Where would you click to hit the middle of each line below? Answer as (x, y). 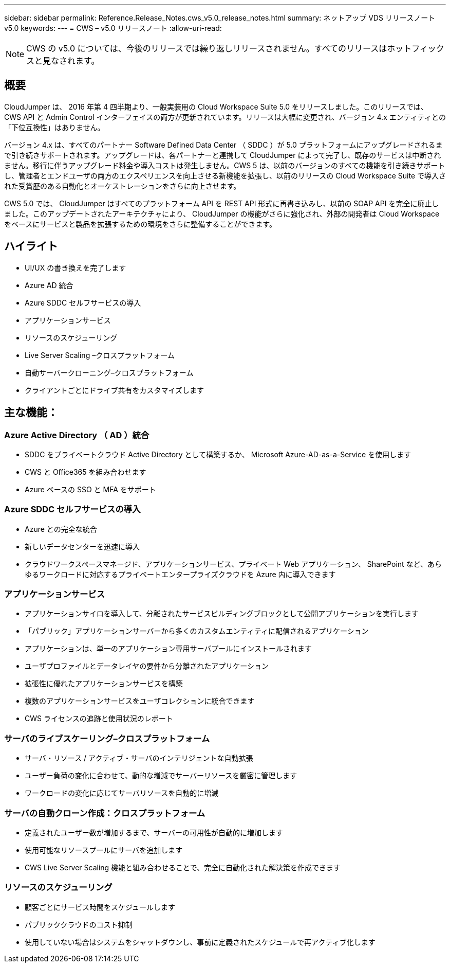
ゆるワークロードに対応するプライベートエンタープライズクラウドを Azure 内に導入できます (180, 574)
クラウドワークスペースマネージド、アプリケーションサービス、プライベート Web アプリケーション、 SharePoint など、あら (233, 564)
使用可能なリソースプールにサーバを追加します (104, 850)
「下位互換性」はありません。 (54, 127)
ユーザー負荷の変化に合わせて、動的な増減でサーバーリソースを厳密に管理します (161, 776)
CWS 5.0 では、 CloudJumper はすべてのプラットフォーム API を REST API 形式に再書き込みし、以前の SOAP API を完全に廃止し (222, 203)
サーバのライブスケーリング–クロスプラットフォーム (107, 738)
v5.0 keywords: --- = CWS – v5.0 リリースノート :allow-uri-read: (113, 28)
